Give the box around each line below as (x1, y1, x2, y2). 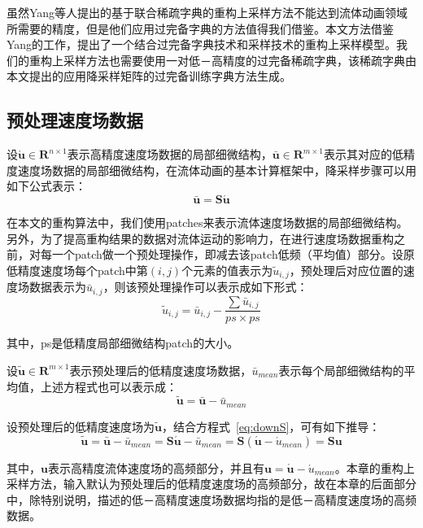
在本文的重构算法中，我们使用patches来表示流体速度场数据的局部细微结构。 (7, 214, 408, 231)
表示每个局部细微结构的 (278, 361, 404, 378)
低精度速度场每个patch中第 (7, 261, 148, 278)
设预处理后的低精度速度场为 (7, 417, 155, 434)
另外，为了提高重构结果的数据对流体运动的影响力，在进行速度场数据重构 (7, 229, 394, 247)
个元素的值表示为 (181, 261, 273, 278)
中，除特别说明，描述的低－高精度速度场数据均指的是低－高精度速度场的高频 (7, 491, 416, 508)
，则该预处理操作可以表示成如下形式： (102, 278, 308, 295)
